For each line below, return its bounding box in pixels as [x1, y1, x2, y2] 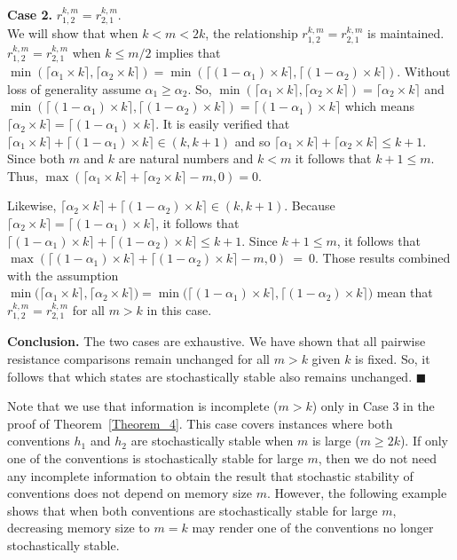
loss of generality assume [7, 79, 141, 98]
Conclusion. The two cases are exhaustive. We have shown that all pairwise [7, 332, 426, 351]
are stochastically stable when [130, 431, 294, 450]
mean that [376, 283, 433, 302]
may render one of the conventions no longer [192, 518, 434, 537]
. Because [284, 196, 335, 215]
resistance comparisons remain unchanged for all [7, 350, 271, 367]
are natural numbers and [118, 149, 254, 168]
